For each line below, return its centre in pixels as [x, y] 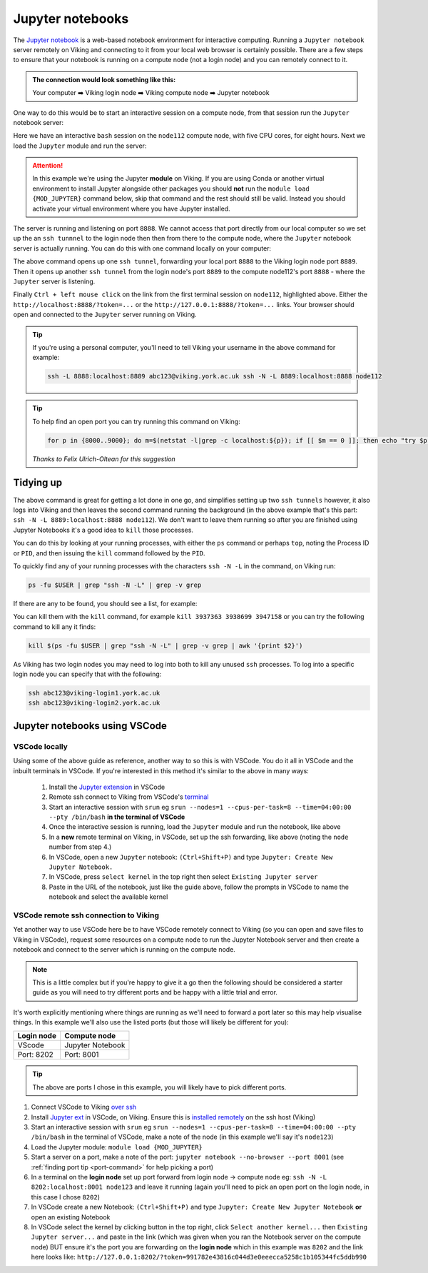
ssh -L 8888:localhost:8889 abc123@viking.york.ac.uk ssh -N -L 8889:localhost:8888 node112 [215, 376]
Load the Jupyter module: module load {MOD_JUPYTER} [117, 1147]
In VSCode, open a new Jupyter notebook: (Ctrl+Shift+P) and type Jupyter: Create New [191, 857]
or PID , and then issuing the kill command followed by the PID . [109, 553]
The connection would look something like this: [104, 79]
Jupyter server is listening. [54, 281]
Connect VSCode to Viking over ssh [84, 1107]
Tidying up [38, 483]
